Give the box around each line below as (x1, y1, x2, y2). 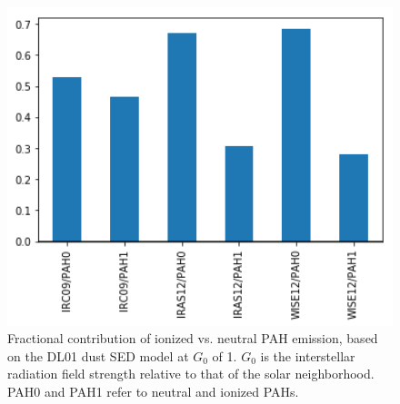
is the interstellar (260, 346, 355, 365)
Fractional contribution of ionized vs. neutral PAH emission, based (7, 329, 378, 348)
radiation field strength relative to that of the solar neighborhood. (7, 364, 375, 383)
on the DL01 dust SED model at (7, 346, 189, 365)
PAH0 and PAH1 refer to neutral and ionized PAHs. (7, 381, 299, 400)
